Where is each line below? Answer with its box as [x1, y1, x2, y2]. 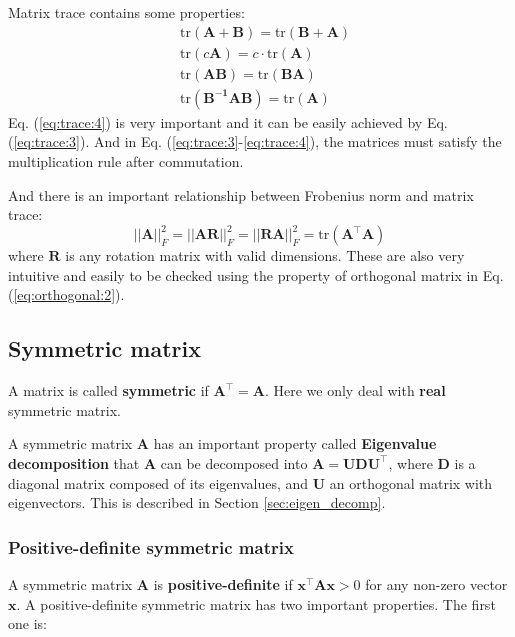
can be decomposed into [160, 452, 308, 473]
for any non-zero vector [365, 573, 508, 594]
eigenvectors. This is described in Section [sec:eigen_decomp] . [8, 492, 386, 513]
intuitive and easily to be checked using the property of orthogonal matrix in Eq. [8, 264, 504, 285]
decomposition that [8, 452, 140, 473]
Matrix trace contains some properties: [8, 2, 245, 22]
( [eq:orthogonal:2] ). [8, 284, 125, 305]
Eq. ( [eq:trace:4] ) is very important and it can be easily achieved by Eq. [8, 111, 448, 132]
